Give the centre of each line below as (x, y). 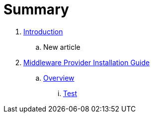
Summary (36, 9)
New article (62, 47)
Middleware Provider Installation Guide (87, 62)
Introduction (43, 31)
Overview (59, 78)
